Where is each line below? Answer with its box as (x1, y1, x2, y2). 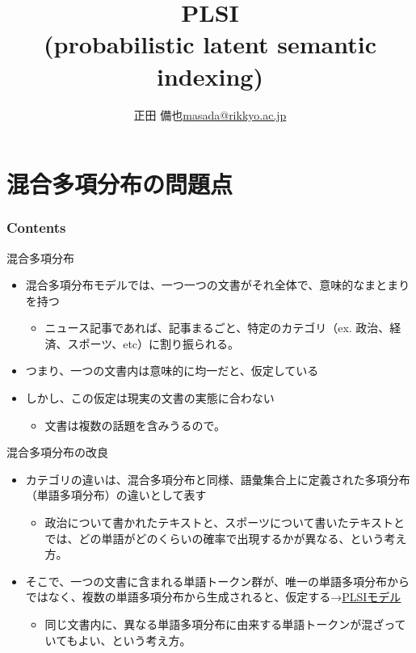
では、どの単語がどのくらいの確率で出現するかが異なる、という (44, 529, 384, 546)
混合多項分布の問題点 (6, 167, 233, 200)
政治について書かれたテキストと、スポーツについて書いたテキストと (44, 514, 405, 531)
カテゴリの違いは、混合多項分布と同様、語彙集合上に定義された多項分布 (25, 470, 410, 487)
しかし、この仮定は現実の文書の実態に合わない (25, 390, 275, 407)
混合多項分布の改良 (6, 444, 108, 461)
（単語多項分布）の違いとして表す (25, 487, 207, 503)
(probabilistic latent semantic (44, 27, 376, 61)
